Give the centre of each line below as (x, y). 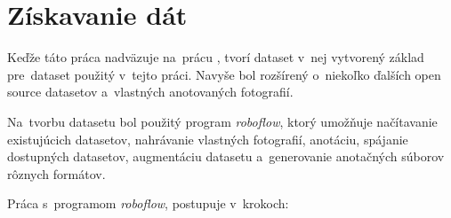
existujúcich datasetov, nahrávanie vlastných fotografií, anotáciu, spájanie (208, 139)
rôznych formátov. (56, 173)
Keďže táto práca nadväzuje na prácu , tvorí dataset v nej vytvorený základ (216, 57)
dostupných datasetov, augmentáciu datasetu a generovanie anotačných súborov (226, 156)
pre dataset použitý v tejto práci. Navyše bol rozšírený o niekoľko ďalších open (224, 74)
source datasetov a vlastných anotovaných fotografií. (150, 92)
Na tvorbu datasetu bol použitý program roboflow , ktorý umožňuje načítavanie (222, 121)
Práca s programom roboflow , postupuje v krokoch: (148, 203)
